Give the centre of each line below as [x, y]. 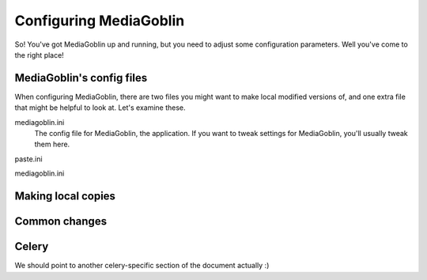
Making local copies [65, 196]
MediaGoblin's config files [81, 78]
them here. [52, 144]
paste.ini [28, 159]
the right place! [40, 55]
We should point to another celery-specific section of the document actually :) [142, 266]
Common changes [60, 221]
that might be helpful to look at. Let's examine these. [100, 108]
